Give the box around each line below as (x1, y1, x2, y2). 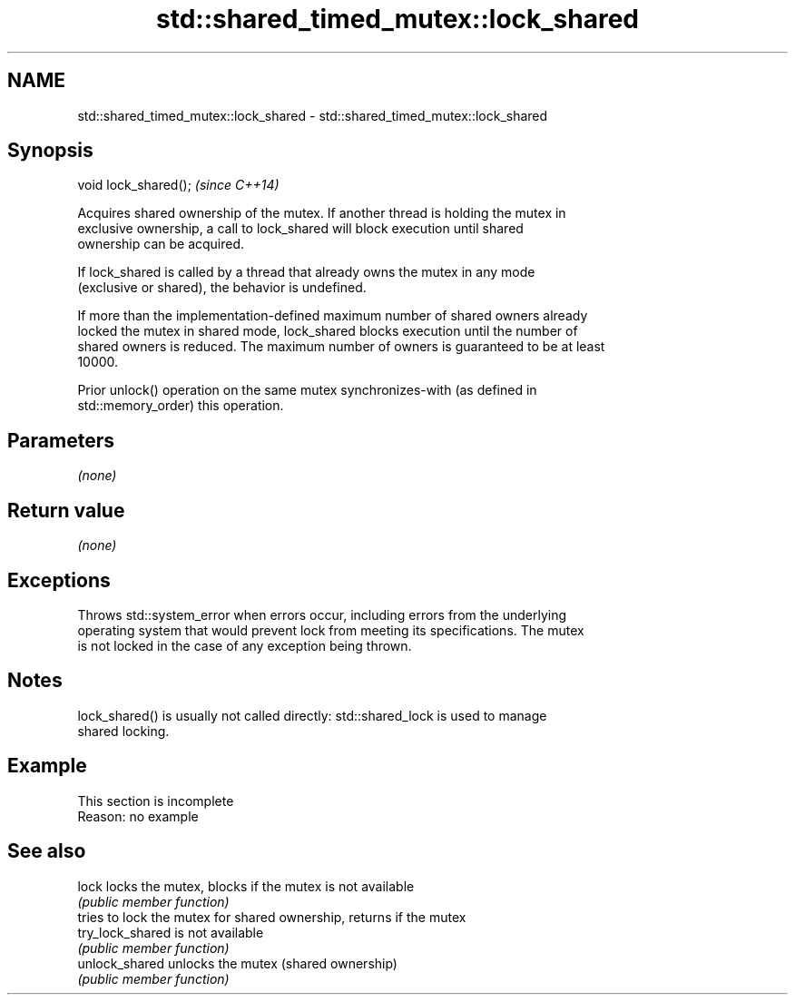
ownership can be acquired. (77, 236, 245, 252)
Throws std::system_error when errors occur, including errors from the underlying (77, 606, 567, 623)
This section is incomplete (77, 792, 234, 809)
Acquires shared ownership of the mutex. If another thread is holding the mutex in (77, 205, 566, 221)
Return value (7, 498, 125, 522)
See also (7, 840, 86, 863)
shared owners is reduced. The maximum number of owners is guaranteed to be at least (77, 339, 605, 355)
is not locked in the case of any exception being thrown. (77, 637, 412, 653)
